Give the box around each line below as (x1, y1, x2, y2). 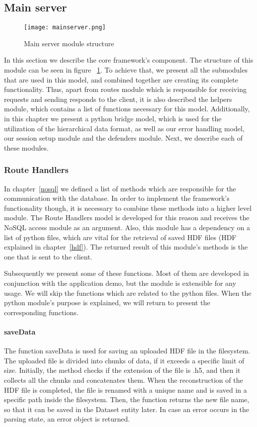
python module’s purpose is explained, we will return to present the (4, 297, 210, 308)
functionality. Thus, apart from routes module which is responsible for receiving (4, 84, 247, 94)
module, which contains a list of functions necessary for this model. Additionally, (4, 103, 250, 114)
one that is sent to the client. (4, 251, 92, 261)
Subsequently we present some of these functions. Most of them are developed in (4, 268, 249, 278)
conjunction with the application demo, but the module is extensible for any (4, 277, 236, 288)
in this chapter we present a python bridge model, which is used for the (4, 113, 222, 124)
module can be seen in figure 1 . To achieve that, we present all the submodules (4, 65, 248, 75)
